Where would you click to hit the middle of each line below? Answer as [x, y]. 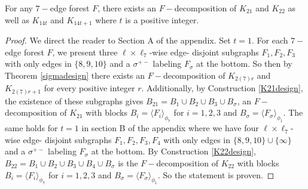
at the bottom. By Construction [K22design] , [174, 151]
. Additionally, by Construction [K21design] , [222, 88]
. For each [270, 40]
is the [128, 162]
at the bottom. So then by [244, 63]
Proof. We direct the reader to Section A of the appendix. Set [118, 40]
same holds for [31, 128]
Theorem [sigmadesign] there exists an [75, 75]
